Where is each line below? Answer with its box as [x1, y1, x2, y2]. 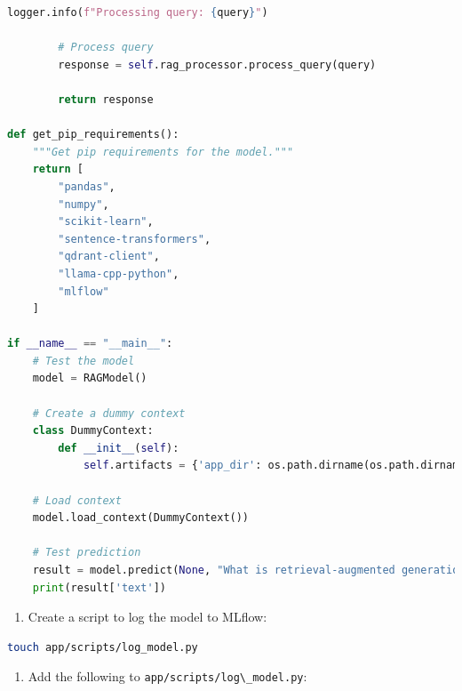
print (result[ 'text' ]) [32, 581, 166, 594]
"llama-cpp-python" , [58, 267, 179, 280]
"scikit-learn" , [58, 215, 154, 229]
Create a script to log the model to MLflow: [28, 607, 267, 626]
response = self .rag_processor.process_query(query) [58, 58, 377, 71]
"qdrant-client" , [58, 250, 160, 263]
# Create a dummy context [32, 406, 186, 420]
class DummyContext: [32, 424, 154, 438]
